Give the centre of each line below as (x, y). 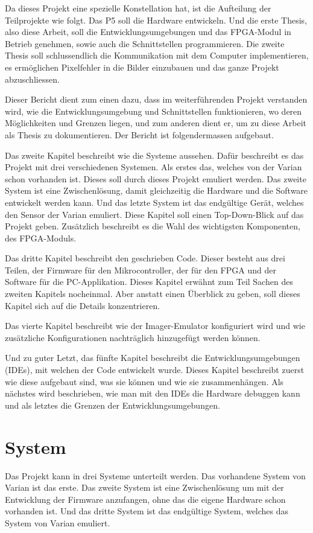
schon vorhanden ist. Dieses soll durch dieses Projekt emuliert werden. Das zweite (156, 178)
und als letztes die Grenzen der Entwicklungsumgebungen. (112, 405)
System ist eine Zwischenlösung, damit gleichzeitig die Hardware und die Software (156, 190)
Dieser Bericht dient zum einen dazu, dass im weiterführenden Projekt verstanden (156, 99)
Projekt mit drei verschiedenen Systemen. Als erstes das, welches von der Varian (153, 167)
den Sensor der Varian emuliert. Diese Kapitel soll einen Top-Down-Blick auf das (154, 214)
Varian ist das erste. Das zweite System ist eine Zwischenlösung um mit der (144, 487)
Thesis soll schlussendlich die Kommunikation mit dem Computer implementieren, (157, 55)
